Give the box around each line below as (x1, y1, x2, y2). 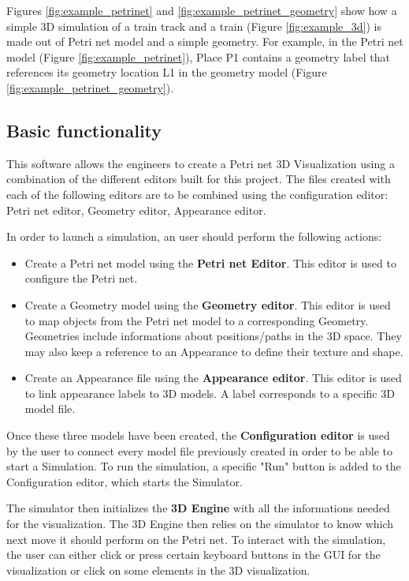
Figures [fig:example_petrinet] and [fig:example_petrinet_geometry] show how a (6, 2, 397, 18)
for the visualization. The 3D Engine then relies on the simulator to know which (6, 515, 394, 532)
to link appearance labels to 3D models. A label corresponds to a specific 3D (24, 384, 395, 401)
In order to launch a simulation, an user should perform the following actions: (6, 228, 382, 245)
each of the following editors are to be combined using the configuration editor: (6, 186, 389, 202)
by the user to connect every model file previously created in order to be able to (6, 442, 392, 459)
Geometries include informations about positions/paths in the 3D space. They (24, 328, 402, 344)
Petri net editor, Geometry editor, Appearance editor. (6, 201, 266, 218)
